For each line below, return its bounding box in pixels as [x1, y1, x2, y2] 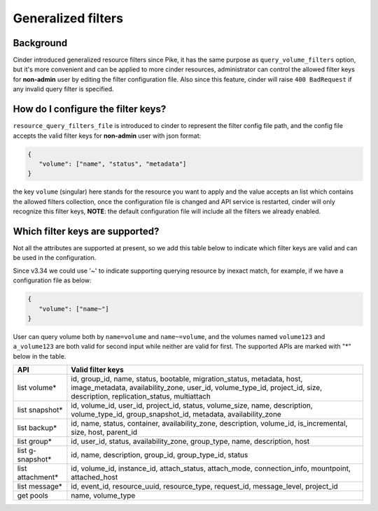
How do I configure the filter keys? [13, 103, 167, 115]
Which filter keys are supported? [13, 225, 160, 237]
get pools [17, 491, 48, 501]
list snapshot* [17, 405, 63, 415]
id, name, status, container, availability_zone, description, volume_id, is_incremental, [71, 419, 348, 429]
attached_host [71, 473, 118, 482]
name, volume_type [71, 491, 136, 501]
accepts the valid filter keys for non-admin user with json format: [13, 131, 202, 140]
